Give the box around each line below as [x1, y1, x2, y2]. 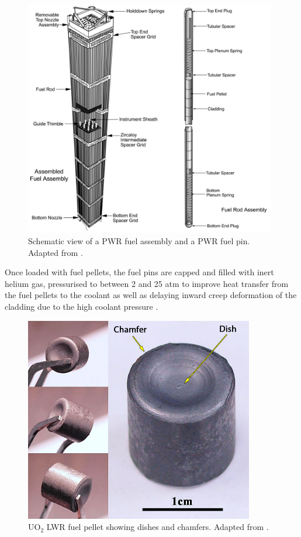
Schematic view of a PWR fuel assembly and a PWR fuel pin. [28, 234, 250, 247]
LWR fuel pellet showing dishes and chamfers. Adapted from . [46, 521, 269, 533]
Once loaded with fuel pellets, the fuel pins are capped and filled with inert [5, 266, 274, 278]
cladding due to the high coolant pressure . [5, 300, 158, 312]
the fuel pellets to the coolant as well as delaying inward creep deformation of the [5, 289, 297, 301]
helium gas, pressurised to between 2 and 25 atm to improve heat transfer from [5, 277, 289, 289]
